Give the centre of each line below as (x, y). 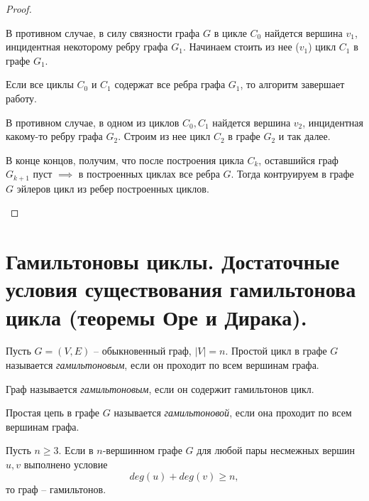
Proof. (19, 9)
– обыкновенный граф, (143, 351)
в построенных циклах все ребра (149, 174)
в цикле (230, 32)
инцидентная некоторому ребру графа (87, 47)
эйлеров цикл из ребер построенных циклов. (113, 188)
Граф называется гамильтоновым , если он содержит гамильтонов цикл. (160, 388)
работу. (21, 98)
